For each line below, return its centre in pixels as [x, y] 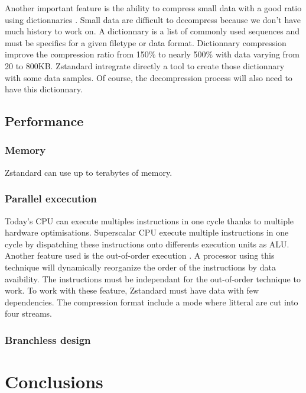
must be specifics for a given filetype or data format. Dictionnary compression [146, 42]
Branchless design [48, 339]
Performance [44, 121]
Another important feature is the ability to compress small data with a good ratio [153, 8]
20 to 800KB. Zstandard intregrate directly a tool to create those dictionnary [145, 65]
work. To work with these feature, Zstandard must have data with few [132, 290]
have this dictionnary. [44, 89]
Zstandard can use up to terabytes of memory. [89, 172]
